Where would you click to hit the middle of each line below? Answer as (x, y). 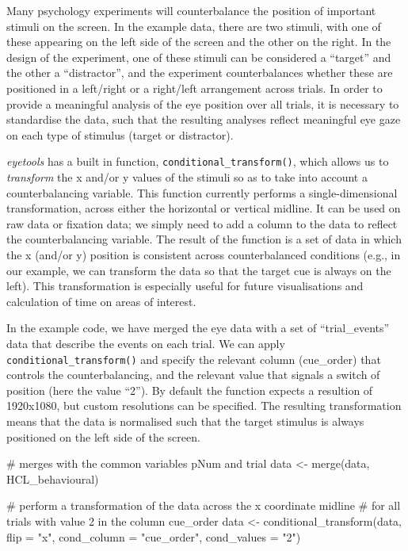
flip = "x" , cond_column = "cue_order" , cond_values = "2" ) (154, 536)
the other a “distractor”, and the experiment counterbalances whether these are (200, 73)
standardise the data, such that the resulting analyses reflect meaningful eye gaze (204, 119)
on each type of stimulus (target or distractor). (120, 134)
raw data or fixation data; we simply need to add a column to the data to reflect (202, 223)
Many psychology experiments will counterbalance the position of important (191, 10)
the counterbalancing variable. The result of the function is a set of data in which (204, 239)
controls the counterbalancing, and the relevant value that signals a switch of (193, 375)
